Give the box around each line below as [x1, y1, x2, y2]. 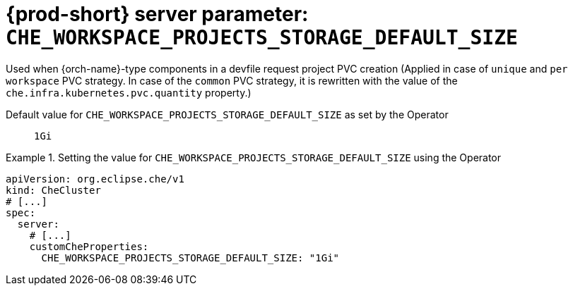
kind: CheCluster [6, 184, 101, 196]
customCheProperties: [29, 240, 149, 252]
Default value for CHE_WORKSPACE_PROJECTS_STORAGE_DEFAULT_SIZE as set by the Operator [6, 108, 449, 120]
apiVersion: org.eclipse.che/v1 [6, 173, 184, 185]
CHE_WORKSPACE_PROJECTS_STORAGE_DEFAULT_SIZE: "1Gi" [41, 252, 340, 264]
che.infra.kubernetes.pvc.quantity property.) [6, 86, 252, 99]
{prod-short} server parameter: [6, 2, 309, 26]
